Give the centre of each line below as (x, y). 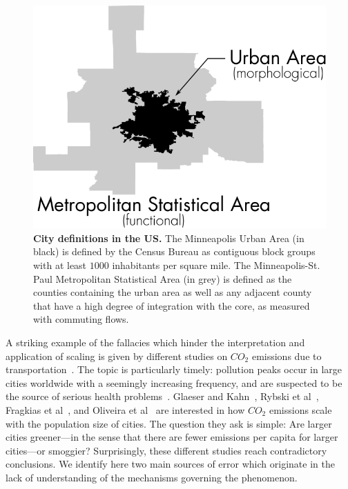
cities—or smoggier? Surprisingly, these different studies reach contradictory (166, 450)
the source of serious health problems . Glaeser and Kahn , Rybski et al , (162, 396)
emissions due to (287, 356)
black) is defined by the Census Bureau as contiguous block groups (174, 251)
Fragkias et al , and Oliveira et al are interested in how (125, 409)
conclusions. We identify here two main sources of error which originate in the (170, 464)
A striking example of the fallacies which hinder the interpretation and (155, 342)
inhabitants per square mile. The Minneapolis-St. (216, 265)
